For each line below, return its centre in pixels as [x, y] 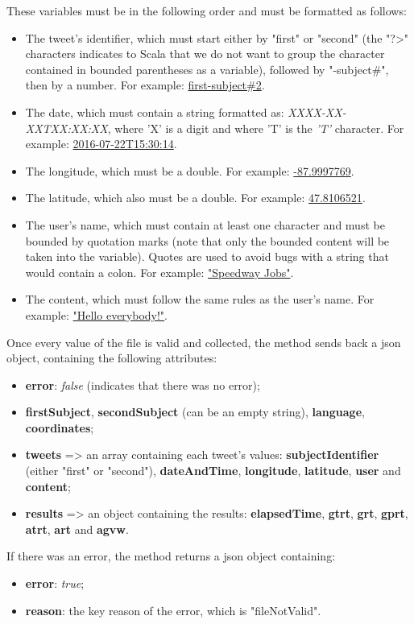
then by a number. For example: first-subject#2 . [145, 85]
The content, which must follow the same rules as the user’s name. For [200, 299]
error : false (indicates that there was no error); [143, 384]
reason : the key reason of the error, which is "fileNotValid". [173, 610]
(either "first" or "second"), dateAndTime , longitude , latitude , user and [213, 471]
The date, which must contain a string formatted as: [155, 112]
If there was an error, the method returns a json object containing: [171, 556]
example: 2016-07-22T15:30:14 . [101, 144]
